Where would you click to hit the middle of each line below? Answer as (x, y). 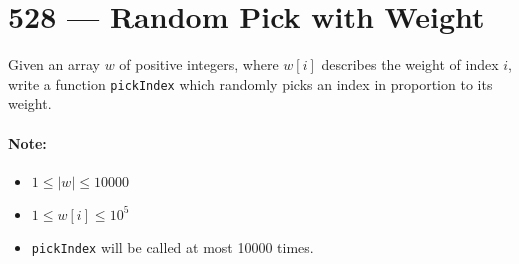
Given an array (54, 64)
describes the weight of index (410, 64)
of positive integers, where (199, 64)
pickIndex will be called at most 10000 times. (172, 246)
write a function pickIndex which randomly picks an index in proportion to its (250, 83)
